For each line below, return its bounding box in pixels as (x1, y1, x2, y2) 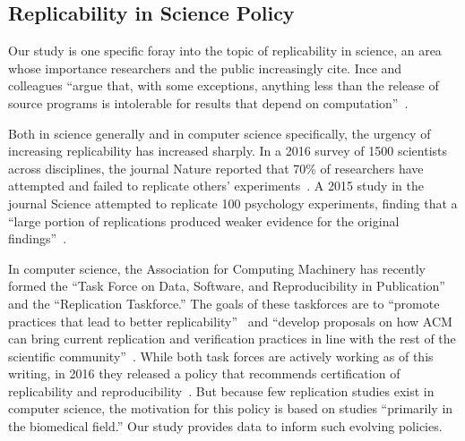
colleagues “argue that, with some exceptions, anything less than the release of (8, 76, 439, 95)
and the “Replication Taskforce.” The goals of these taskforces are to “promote (8, 293, 440, 312)
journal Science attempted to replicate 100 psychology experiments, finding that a (8, 193, 458, 212)
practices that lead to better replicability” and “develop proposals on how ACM (8, 311, 452, 330)
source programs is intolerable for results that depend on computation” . (8, 93, 409, 112)
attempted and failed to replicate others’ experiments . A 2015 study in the (8, 176, 424, 195)
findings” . (8, 229, 67, 248)
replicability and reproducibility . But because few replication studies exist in (8, 381, 435, 400)
